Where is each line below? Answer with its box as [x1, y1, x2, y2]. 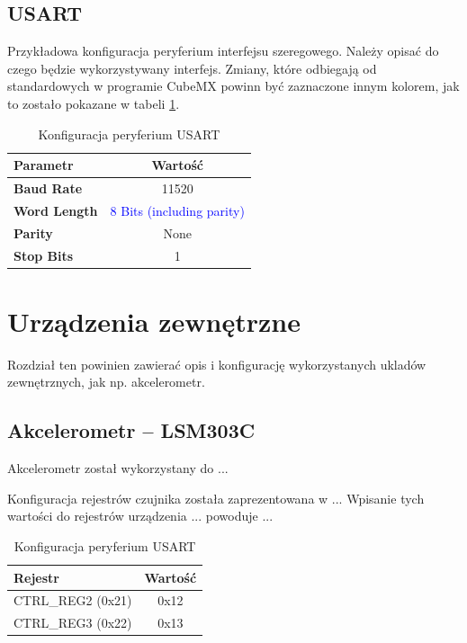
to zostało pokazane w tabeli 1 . [7, 94, 180, 112]
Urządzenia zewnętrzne [7, 302, 301, 339]
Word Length [13, 201, 98, 219]
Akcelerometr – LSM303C [7, 416, 256, 444]
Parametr [13, 156, 74, 174]
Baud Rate [13, 179, 83, 198]
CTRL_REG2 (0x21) [13, 591, 132, 610]
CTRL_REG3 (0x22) [13, 613, 132, 632]
